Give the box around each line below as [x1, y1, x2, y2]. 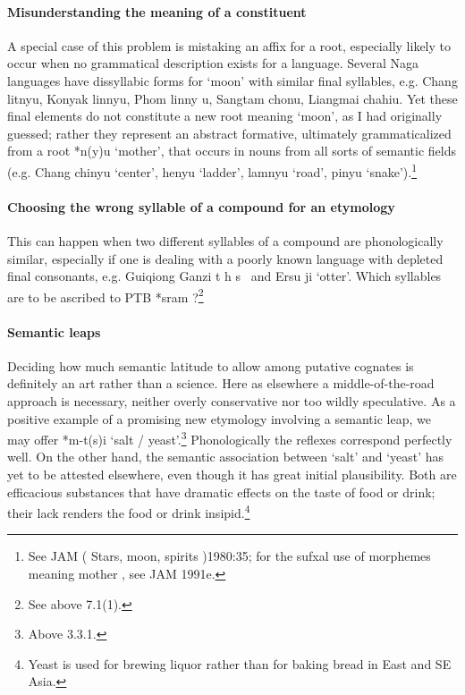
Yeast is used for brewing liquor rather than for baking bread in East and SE [28, 654, 452, 673]
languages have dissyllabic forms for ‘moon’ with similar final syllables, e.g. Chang [7, 71, 458, 89]
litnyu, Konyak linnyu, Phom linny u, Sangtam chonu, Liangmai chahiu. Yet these [7, 89, 458, 107]
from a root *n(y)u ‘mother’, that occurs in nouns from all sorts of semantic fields [7, 141, 456, 160]
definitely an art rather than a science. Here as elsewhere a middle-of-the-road [7, 374, 435, 393]
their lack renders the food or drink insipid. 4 [7, 501, 250, 521]
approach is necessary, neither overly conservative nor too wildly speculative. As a [7, 392, 456, 411]
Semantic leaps [7, 322, 101, 341]
